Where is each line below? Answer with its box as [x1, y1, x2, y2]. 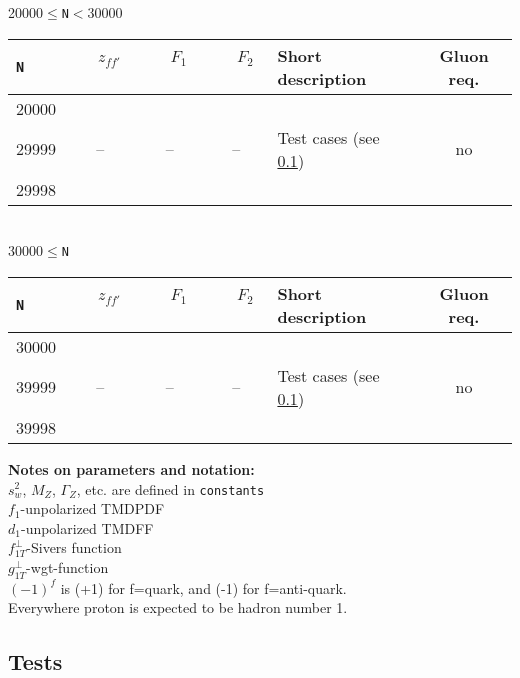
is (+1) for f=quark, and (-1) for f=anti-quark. [60, 577, 347, 598]
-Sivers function [26, 537, 122, 558]
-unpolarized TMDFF [20, 517, 154, 538]
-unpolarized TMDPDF [20, 498, 165, 519]
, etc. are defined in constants [76, 478, 265, 499]
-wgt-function [26, 556, 109, 577]
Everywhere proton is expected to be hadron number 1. [8, 597, 348, 618]
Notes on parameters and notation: [8, 458, 255, 479]
